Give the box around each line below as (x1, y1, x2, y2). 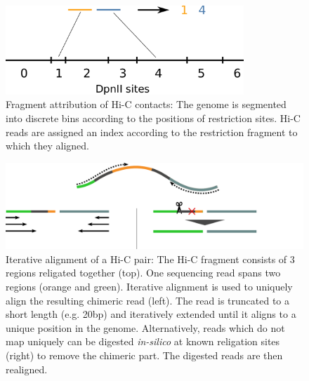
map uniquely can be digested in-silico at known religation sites (6, 334, 280, 349)
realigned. (6, 361, 48, 376)
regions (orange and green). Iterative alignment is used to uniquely (6, 279, 293, 293)
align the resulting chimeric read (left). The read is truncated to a (6, 293, 290, 307)
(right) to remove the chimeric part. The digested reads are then (6, 347, 283, 362)
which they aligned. (6, 138, 90, 153)
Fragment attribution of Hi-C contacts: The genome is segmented (6, 97, 287, 112)
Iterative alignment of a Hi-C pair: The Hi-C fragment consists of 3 (6, 251, 295, 266)
